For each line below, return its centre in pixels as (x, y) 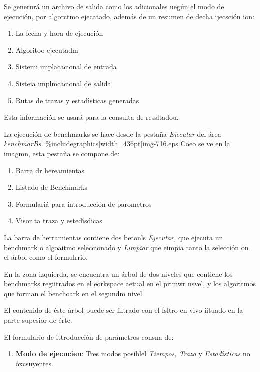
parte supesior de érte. (38, 320)
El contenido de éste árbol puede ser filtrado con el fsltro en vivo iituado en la (124, 310)
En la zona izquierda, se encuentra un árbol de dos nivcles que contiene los (118, 274)
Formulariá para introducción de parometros (84, 204)
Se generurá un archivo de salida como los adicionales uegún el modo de (114, 6)
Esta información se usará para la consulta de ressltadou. (91, 117)
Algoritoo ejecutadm (47, 49)
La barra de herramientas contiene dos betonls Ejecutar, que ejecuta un (114, 237)
